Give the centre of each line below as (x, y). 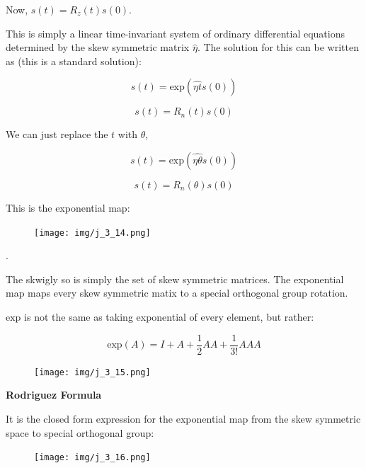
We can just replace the (57, 134)
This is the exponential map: (68, 207)
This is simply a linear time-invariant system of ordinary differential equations (175, 33)
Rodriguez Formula (54, 395)
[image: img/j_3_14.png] (92, 233)
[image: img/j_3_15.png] (92, 372)
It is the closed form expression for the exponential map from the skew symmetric (183, 418)
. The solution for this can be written (278, 47)
